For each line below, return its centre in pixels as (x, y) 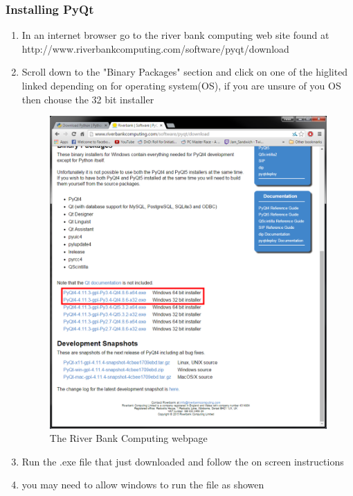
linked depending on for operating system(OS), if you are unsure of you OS (181, 85)
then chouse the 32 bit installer (88, 99)
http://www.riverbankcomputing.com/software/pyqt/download (155, 48)
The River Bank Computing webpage (128, 438)
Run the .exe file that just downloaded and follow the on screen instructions (183, 461)
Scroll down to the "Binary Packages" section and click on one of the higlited (185, 72)
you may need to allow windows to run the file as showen (143, 485)
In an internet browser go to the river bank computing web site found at (175, 35)
